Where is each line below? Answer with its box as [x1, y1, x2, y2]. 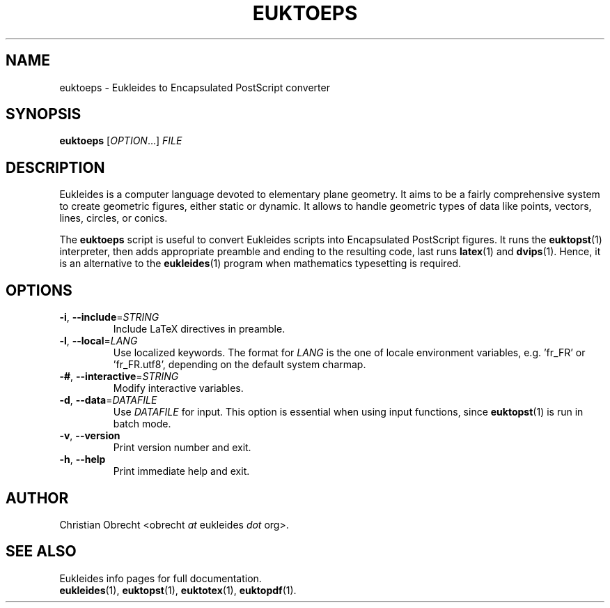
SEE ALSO [6, 542, 77, 561]
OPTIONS [6, 281, 72, 299]
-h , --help [59, 453, 106, 466]
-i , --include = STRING [59, 311, 159, 324]
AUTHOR [6, 489, 69, 507]
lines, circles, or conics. [59, 212, 168, 225]
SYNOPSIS [6, 105, 81, 123]
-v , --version [59, 430, 120, 442]
